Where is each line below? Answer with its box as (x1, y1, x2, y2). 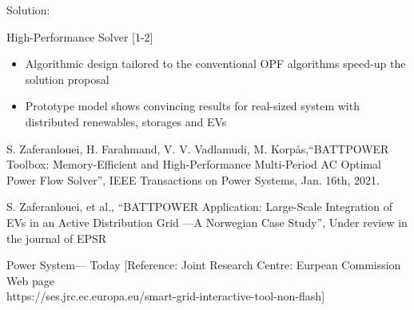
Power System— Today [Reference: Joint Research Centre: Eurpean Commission (6, 256, 401, 273)
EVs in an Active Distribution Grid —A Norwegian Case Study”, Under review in (6, 213, 408, 230)
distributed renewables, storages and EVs (25, 113, 227, 129)
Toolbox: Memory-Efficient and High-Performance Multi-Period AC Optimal (6, 156, 381, 173)
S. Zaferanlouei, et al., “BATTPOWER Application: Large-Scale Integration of (6, 198, 392, 215)
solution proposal (25, 70, 109, 87)
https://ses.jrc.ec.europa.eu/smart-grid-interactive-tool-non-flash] (6, 288, 325, 304)
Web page (6, 272, 54, 288)
